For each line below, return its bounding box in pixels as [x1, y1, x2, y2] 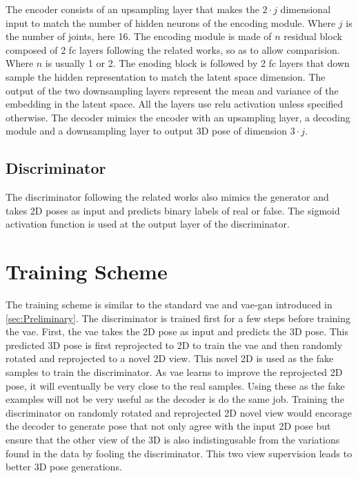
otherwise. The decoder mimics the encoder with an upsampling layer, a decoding [6, 110, 350, 124]
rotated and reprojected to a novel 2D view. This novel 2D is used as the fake [6, 351, 334, 366]
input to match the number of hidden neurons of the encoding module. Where [6, 15, 336, 30]
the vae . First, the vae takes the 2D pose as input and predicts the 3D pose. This [6, 324, 348, 339]
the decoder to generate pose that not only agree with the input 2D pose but [6, 419, 331, 433]
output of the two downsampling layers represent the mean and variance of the [6, 83, 339, 97]
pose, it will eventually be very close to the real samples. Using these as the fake [6, 378, 345, 392]
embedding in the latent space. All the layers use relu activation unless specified [6, 97, 344, 111]
